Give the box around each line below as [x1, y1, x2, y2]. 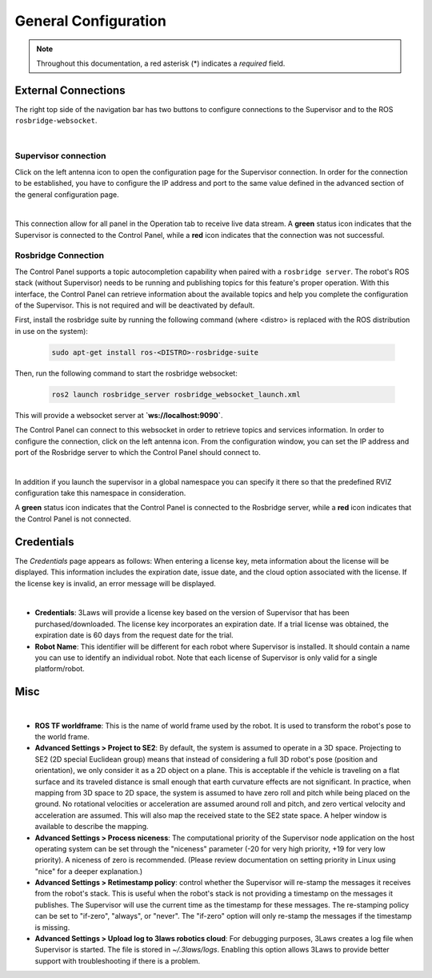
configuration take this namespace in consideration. [14, 489, 186, 498]
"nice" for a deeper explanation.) [34, 866, 143, 876]
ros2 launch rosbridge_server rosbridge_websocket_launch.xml [51, 389, 301, 399]
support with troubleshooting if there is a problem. [34, 956, 201, 965]
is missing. [34, 922, 70, 932]
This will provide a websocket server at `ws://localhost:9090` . [14, 410, 223, 420]
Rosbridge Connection [14, 250, 105, 261]
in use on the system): [14, 326, 88, 336]
